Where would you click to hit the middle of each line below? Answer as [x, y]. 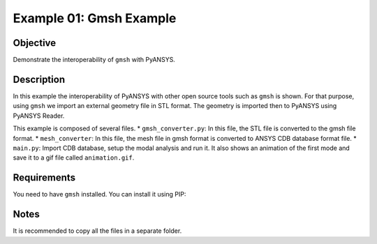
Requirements [44, 178]
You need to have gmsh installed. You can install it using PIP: [99, 195]
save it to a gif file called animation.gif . [74, 158]
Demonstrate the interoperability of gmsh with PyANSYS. [94, 60]
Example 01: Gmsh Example [95, 18]
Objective [35, 43]
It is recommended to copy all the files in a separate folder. [97, 231]
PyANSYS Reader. [39, 116]
